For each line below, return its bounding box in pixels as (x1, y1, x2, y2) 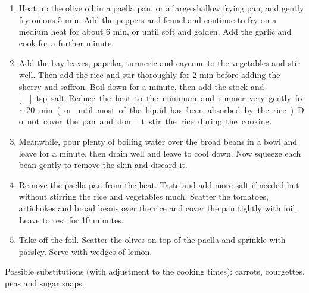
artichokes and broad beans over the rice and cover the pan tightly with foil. (18, 201, 298, 214)
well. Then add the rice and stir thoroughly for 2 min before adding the (18, 68, 280, 80)
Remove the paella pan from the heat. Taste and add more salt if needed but (18, 178, 299, 191)
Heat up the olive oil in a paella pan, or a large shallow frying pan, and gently (18, 2, 304, 14)
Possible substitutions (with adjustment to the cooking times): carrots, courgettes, (5, 265, 305, 278)
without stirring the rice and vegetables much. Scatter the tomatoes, (18, 190, 269, 202)
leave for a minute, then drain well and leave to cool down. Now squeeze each (18, 146, 301, 159)
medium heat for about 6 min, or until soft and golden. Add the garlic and (18, 25, 292, 38)
